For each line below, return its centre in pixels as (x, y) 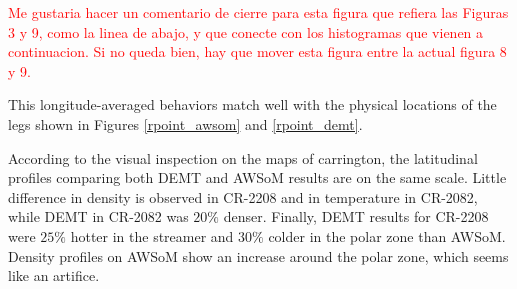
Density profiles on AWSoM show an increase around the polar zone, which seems (258, 255)
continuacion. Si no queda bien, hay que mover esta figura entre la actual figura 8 (257, 51)
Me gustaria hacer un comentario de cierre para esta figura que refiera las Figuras (258, 12)
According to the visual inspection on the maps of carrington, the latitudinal (243, 157)
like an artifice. (54, 275)
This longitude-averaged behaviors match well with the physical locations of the (252, 104)
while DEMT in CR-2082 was (98, 216)
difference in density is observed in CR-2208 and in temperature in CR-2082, (243, 196)
